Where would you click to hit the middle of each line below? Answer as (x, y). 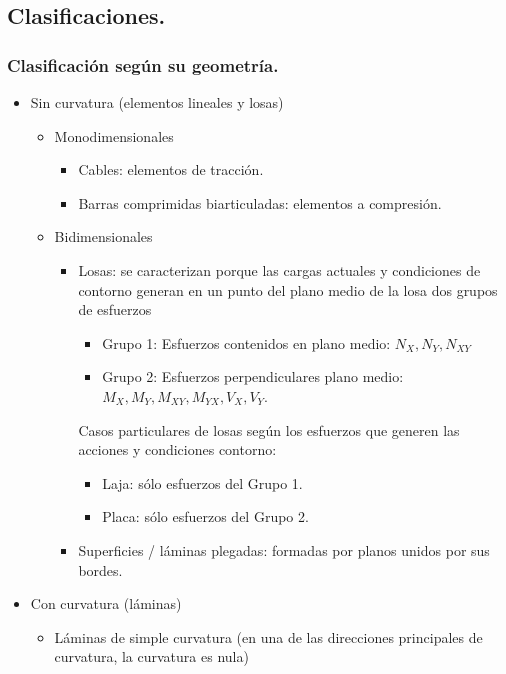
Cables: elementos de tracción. (171, 169)
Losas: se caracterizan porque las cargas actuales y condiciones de (279, 269)
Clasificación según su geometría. (143, 64)
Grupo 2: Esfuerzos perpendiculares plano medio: (253, 376)
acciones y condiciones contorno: (177, 449)
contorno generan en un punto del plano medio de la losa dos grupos (288, 289)
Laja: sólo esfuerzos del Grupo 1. (202, 482)
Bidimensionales (103, 236)
